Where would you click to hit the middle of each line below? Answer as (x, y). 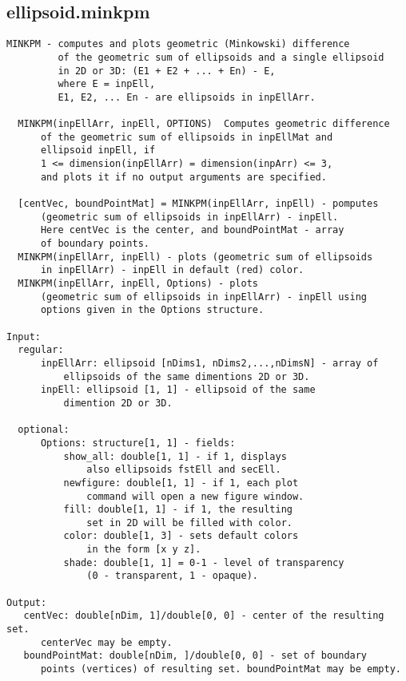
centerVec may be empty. (106, 642)
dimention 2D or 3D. (118, 403)
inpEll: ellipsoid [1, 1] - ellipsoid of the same (178, 390)
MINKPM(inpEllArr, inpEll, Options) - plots (138, 284)
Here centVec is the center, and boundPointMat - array (192, 230)
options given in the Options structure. (152, 310)
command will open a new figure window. (195, 496)
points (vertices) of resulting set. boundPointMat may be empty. (221, 669)
